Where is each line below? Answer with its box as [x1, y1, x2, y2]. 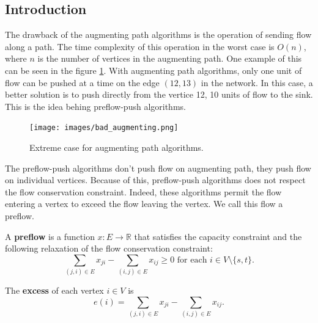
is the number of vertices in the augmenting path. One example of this [37, 52, 302, 65]
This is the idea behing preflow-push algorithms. [5, 100, 186, 112]
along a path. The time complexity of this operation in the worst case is [5, 40, 275, 53]
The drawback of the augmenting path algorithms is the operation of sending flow [5, 28, 312, 41]
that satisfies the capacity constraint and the [134, 230, 302, 242]
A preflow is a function [5, 230, 95, 242]
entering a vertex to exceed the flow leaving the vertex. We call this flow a [5, 197, 283, 210]
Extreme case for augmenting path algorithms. [29, 141, 204, 154]
